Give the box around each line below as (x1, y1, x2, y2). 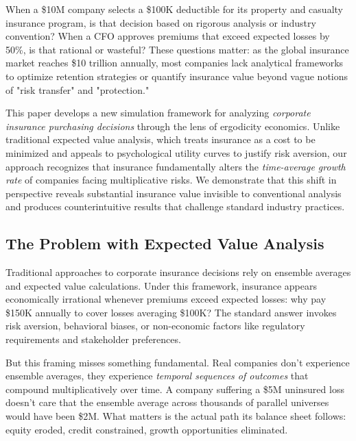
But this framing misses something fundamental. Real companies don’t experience (5, 355, 350, 369)
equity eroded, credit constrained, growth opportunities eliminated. (5, 422, 288, 436)
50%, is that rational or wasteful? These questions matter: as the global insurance (5, 42, 349, 56)
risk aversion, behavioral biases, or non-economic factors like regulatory (5, 318, 305, 333)
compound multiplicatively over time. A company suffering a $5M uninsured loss (5, 381, 344, 396)
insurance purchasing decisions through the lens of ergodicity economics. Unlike (5, 118, 340, 133)
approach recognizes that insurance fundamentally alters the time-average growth (5, 159, 346, 173)
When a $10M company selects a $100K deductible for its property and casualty (5, 2, 343, 16)
